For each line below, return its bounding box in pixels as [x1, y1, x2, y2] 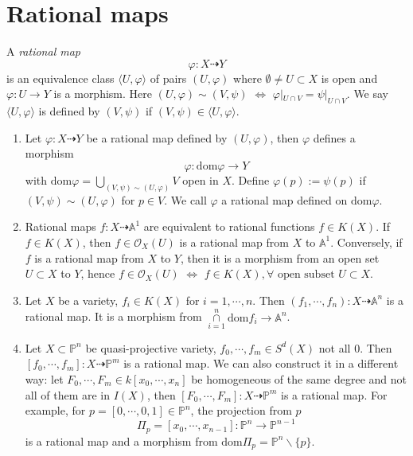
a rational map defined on [221, 191, 348, 208]
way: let [25, 370, 64, 387]
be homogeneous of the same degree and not [191, 370, 407, 387]
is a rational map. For [281, 386, 388, 403]
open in [182, 171, 219, 188]
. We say [346, 85, 389, 102]
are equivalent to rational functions [143, 218, 315, 235]
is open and [321, 69, 378, 86]
